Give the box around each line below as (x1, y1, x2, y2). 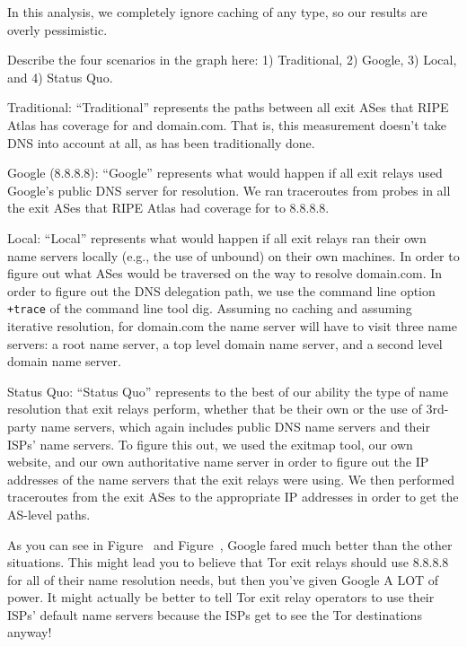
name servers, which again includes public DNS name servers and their (40, 416, 430, 435)
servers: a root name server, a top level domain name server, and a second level (7, 334, 443, 353)
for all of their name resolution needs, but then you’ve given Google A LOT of (7, 570, 439, 589)
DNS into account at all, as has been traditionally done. (7, 133, 315, 152)
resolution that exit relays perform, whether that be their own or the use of (7, 399, 422, 418)
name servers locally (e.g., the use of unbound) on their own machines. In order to (7, 246, 460, 265)
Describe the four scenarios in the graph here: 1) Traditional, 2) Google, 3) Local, (7, 50, 457, 69)
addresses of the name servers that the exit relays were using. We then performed (7, 469, 455, 488)
